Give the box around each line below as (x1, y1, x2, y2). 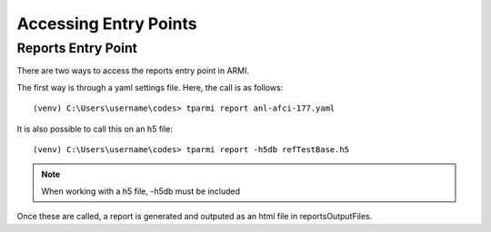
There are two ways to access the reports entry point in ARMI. (16, 65, 250, 76)
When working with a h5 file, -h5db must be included (41, 186, 241, 197)
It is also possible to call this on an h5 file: (16, 123, 173, 134)
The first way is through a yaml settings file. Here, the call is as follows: (16, 82, 284, 92)
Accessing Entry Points (16, 14, 197, 34)
